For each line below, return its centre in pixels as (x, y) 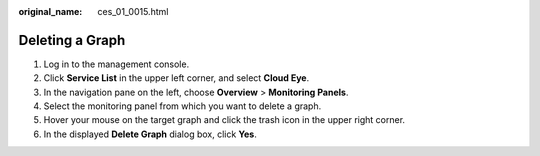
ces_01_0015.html (133, 11)
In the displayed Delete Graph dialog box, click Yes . (150, 134)
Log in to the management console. (116, 64)
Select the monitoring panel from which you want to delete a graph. (182, 106)
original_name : (50, 11)
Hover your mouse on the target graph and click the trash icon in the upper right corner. (224, 120)
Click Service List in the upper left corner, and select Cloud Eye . (176, 78)
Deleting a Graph (72, 40)
